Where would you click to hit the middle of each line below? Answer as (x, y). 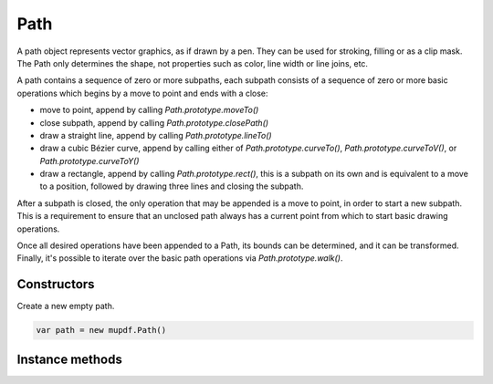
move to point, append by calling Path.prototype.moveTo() (149, 110)
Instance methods (69, 359)
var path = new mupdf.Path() (101, 330)
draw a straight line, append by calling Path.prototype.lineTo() (156, 135)
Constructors (56, 284)
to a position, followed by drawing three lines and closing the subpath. (172, 186)
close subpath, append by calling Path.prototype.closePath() (154, 122)
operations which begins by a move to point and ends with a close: (142, 93)
